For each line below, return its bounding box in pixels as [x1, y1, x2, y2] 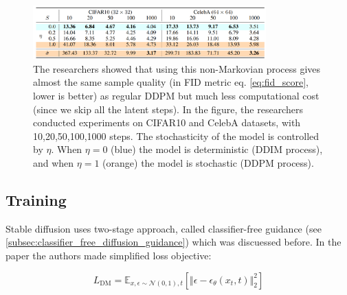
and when [33, 155, 74, 169]
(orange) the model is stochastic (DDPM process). [102, 155, 314, 169]
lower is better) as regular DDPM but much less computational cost [33, 88, 320, 102]
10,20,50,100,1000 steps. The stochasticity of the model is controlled [33, 128, 320, 143]
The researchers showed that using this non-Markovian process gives [33, 61, 321, 75]
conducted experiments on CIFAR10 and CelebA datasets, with [33, 115, 301, 130]
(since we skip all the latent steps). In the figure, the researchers [33, 102, 303, 116]
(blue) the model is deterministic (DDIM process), [111, 142, 323, 156]
